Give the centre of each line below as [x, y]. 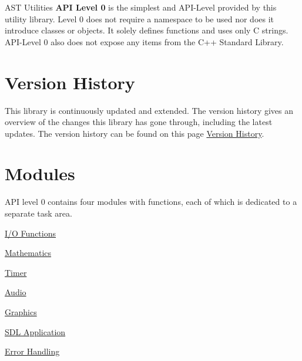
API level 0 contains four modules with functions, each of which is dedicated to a [151, 202]
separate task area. [38, 213]
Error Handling [32, 351]
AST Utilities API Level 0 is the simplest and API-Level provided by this [141, 7]
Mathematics [28, 253]
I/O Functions [31, 233]
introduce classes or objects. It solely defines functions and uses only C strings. [147, 30]
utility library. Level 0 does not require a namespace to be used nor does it [140, 18]
